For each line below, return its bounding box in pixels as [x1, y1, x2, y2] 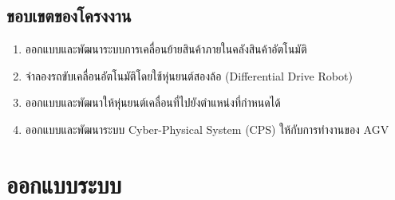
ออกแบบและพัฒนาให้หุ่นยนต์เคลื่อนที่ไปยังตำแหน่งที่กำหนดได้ [25, 94, 281, 111]
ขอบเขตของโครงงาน [6, 3, 132, 28]
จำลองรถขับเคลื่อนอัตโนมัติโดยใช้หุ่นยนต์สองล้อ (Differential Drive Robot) [25, 67, 353, 84]
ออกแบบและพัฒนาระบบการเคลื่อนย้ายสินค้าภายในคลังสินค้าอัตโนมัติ [25, 41, 307, 57]
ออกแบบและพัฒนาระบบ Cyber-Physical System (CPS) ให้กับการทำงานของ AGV [25, 120, 389, 137]
